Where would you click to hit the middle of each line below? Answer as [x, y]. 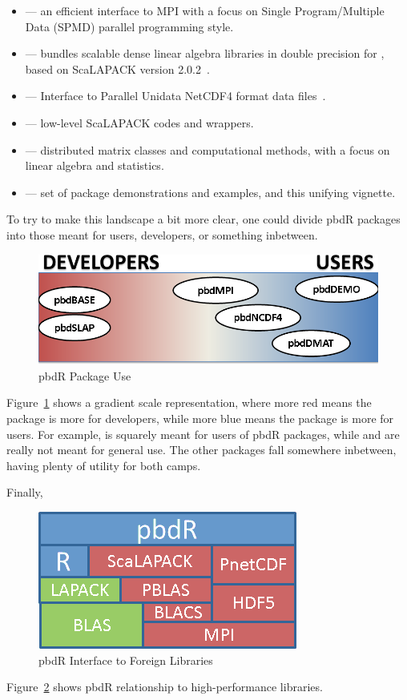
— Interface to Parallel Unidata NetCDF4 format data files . [175, 96]
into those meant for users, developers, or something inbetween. [162, 234]
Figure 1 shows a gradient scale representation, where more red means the [189, 402]
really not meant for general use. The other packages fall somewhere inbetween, [201, 450]
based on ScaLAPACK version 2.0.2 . [117, 68]
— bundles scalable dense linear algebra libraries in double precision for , [205, 53]
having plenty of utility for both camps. [104, 465]
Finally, [25, 492]
